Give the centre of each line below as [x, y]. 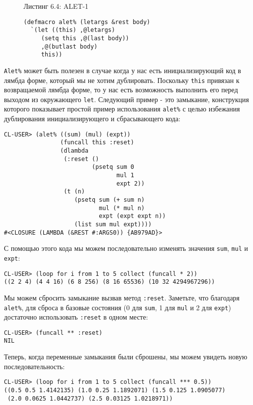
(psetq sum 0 [113, 167]
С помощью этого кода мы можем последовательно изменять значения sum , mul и [126, 248]
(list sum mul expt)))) [113, 224]
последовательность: [34, 366]
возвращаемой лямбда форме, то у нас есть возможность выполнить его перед [121, 90]
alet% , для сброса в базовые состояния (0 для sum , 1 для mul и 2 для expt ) [118, 307]
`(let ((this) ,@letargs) [73, 30]
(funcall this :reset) [97, 143]
